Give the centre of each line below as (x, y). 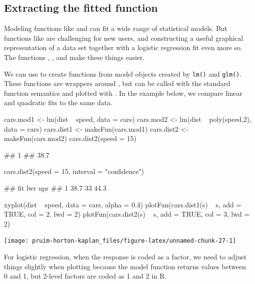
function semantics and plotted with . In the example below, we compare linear (123, 93)
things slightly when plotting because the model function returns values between (125, 266)
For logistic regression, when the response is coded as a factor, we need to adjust (125, 257)
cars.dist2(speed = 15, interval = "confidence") (74, 171)
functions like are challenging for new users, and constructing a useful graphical (124, 38)
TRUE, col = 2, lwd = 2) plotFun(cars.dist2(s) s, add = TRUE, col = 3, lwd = (127, 214)
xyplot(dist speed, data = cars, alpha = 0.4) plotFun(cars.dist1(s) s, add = (123, 204)
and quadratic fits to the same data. (58, 102)
